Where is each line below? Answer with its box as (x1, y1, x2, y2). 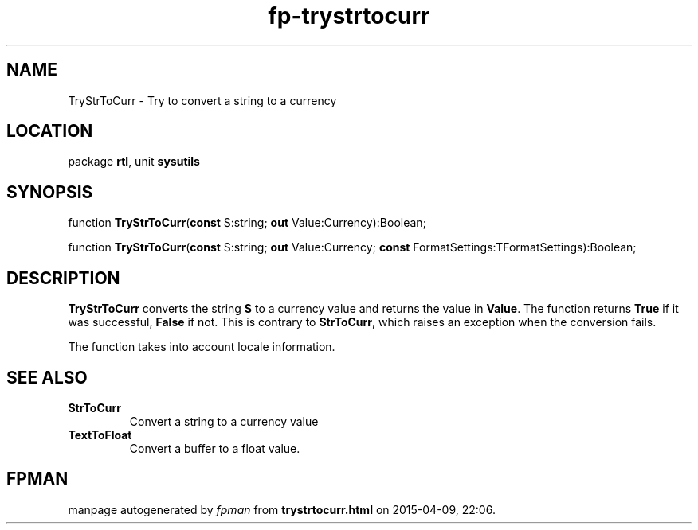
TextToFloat (68, 427, 132, 442)
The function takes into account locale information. (68, 340, 335, 354)
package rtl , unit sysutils (68, 154, 200, 169)
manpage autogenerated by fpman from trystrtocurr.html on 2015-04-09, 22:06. (68, 502, 496, 516)
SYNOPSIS (6, 181, 93, 202)
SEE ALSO (6, 367, 88, 388)
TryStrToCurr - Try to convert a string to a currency (68, 93, 337, 107)
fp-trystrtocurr (268, 2, 430, 29)
